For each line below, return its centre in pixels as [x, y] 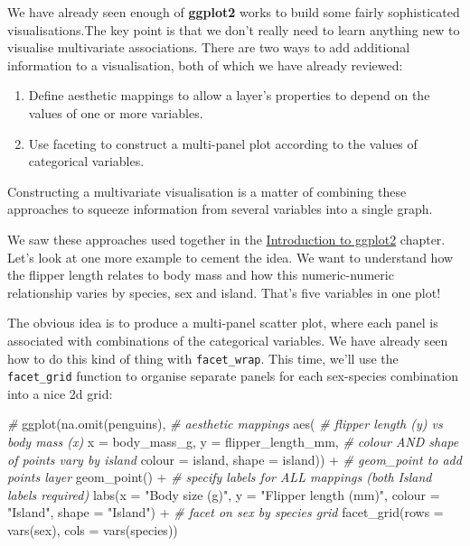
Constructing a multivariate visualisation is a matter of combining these [207, 191]
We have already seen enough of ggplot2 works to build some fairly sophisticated [234, 12]
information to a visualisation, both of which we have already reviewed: [205, 65]
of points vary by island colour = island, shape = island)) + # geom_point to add [235, 459]
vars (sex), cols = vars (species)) [93, 529]
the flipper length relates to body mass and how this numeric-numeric [201, 275]
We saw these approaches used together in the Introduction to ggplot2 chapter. [226, 239]
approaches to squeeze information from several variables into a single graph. [220, 209]
